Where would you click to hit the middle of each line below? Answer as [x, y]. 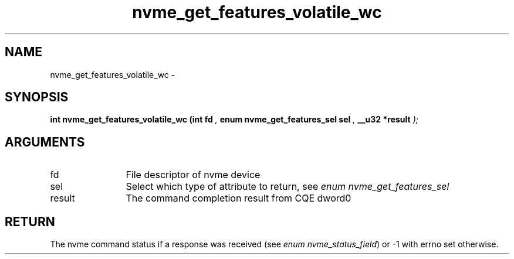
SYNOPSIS [37, 97]
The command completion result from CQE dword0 [239, 198]
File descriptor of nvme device [193, 175]
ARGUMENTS [45, 142]
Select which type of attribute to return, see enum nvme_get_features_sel [288, 187]
